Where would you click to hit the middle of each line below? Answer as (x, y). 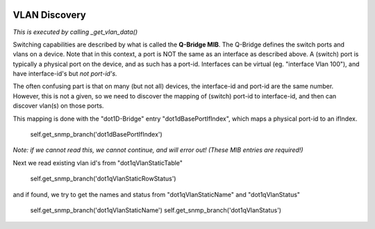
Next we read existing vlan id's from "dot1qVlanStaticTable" (98, 162)
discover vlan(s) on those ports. (58, 106)
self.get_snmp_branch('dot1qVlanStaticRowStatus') (103, 179)
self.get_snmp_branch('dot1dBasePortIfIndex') (96, 135)
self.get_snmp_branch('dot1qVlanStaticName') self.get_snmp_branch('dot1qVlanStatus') (156, 210)
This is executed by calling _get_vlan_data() (75, 32)
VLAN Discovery (49, 15)
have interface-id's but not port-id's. (65, 74)
